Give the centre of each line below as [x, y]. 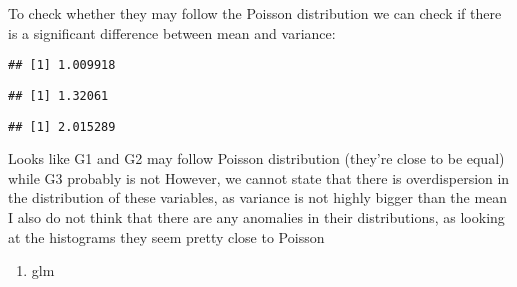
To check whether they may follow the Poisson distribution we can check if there [255, 13]
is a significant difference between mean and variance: [172, 32]
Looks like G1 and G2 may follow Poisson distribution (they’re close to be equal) [256, 158]
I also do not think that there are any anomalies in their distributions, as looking [256, 216]
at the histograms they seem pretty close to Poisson [166, 236]
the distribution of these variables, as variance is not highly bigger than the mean [258, 197]
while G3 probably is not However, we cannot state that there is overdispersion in [259, 177]
